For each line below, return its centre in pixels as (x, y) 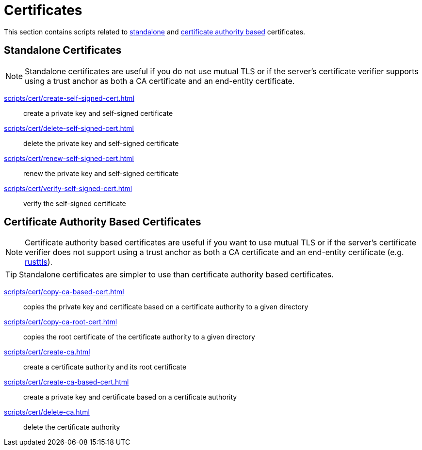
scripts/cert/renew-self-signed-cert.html (69, 158)
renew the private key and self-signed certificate (101, 173)
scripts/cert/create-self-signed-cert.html (69, 98)
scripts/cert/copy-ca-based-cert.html (64, 292)
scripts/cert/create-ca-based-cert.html (66, 382)
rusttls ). (39, 262)
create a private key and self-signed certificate (98, 113)
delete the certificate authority (72, 427)
